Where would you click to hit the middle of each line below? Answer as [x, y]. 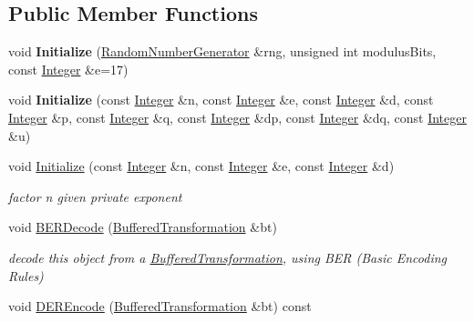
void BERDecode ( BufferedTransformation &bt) [143, 227]
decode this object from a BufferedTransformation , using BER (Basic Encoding [228, 257]
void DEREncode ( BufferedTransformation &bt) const [160, 306]
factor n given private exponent [95, 196]
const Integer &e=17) [68, 69]
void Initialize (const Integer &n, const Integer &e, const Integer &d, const [221, 100]
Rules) [26, 275]
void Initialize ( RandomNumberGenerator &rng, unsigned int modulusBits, [222, 51]
